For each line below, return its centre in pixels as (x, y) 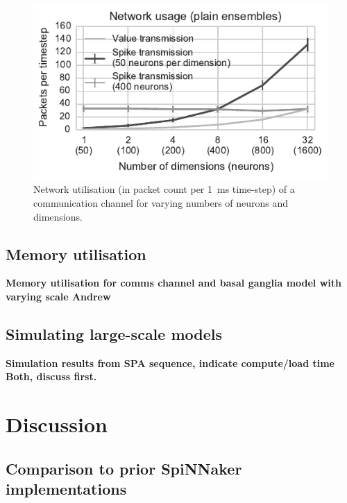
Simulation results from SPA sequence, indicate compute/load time (170, 363)
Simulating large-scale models (114, 334)
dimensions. (58, 216)
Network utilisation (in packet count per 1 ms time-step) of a (164, 189)
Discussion (57, 424)
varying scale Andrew (58, 297)
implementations (66, 489)
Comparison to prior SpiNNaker (124, 468)
